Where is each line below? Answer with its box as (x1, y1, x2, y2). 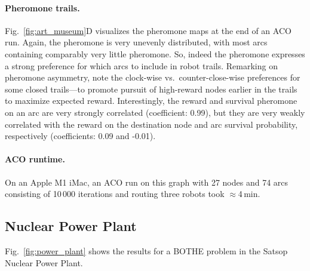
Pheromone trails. (5, 1, 80, 14)
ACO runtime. (5, 153, 65, 165)
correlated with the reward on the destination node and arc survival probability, (5, 118, 298, 130)
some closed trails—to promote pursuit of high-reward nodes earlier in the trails (5, 82, 297, 95)
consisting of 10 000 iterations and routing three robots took (5, 187, 225, 200)
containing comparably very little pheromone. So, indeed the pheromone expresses (5, 47, 305, 60)
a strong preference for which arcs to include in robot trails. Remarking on (5, 59, 278, 72)
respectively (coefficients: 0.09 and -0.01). (5, 130, 156, 142)
